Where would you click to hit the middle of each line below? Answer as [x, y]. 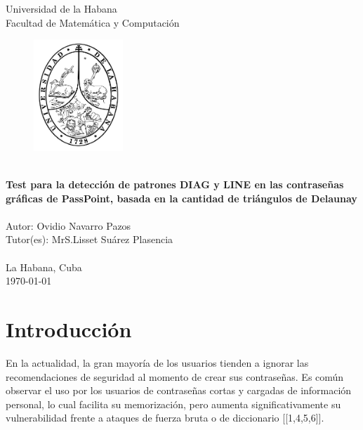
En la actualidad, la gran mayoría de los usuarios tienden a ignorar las [157, 362]
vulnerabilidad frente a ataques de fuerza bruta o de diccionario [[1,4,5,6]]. [165, 418]
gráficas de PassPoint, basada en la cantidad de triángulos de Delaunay [181, 198]
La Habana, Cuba [44, 267]
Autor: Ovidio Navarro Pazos [68, 225]
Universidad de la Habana [61, 8]
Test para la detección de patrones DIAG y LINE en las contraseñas [175, 184]
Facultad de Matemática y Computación [93, 22]
